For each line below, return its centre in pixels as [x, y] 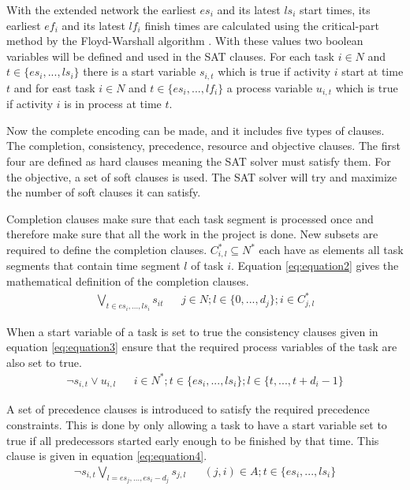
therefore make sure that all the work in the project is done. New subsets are [192, 234]
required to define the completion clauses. [107, 250]
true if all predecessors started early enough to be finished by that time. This [193, 440]
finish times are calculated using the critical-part [262, 25]
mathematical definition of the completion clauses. [128, 281]
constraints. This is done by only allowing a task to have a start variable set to [197, 425]
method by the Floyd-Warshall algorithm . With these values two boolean [185, 41]
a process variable [270, 87]
